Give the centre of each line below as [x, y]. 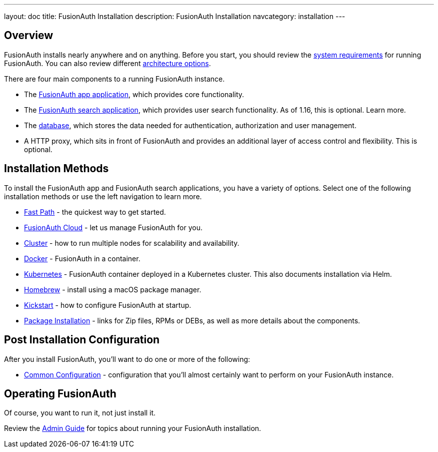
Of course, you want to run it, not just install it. [80, 413]
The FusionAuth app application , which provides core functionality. [134, 94]
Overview [29, 36]
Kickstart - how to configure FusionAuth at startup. [108, 305]
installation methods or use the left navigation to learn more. [103, 196]
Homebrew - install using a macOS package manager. [113, 289]
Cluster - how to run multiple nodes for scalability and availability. [132, 243]
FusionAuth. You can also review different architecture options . [107, 63]
